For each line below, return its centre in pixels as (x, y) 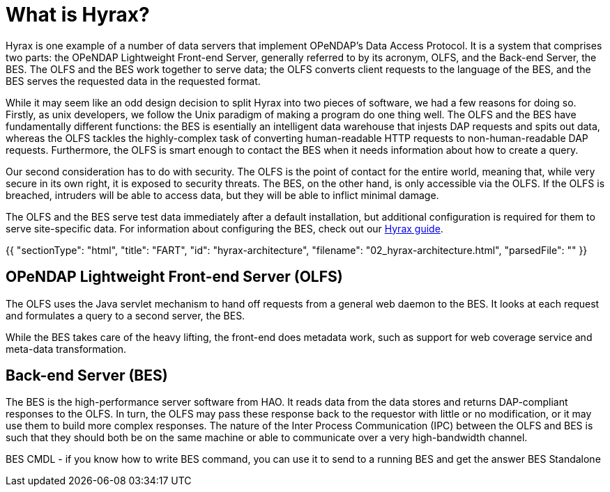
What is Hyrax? (78, 15)
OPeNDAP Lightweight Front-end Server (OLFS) (174, 277)
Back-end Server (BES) (87, 376)
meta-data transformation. (66, 349)
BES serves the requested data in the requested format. (133, 81)
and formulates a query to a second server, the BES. (125, 315)
